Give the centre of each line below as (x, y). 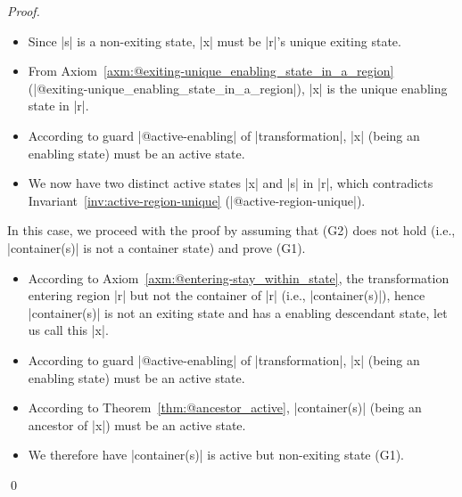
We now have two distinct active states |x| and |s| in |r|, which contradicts (231, 183)
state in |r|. (58, 106)
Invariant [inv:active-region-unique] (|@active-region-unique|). (197, 200)
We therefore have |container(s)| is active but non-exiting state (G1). (216, 455)
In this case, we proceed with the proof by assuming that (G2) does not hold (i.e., (231, 230)
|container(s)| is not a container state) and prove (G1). (157, 247)
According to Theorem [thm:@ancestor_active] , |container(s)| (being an (225, 407)
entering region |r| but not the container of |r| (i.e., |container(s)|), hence (227, 295)
